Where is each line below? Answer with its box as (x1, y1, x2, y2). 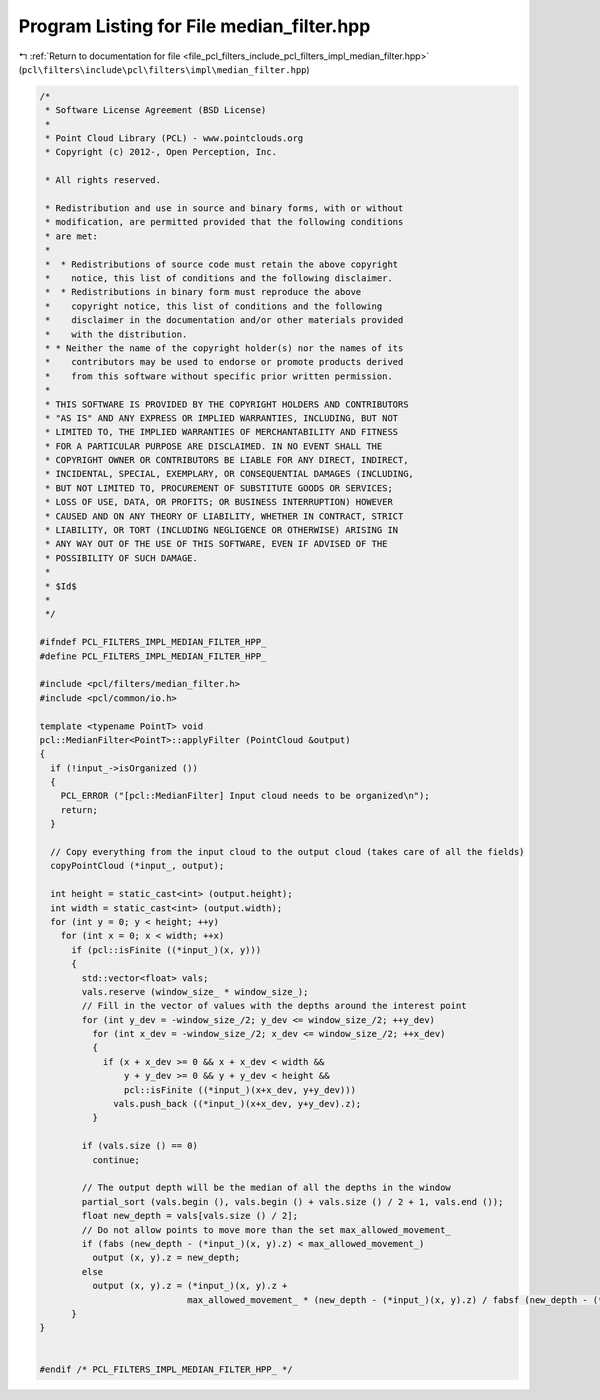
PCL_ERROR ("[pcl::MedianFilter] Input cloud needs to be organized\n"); (60, 790, 430, 802)
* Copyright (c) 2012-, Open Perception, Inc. (45, 146, 277, 158)
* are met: (45, 230, 99, 242)
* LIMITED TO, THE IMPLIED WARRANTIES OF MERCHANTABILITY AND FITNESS (45, 426, 399, 438)
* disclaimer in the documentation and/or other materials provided (45, 315, 404, 326)
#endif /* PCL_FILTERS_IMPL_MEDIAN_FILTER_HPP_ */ (39, 1364, 294, 1375)
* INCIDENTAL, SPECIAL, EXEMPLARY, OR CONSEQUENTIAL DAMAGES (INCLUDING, (45, 468, 415, 480)
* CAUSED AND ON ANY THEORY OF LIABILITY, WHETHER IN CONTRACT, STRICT (45, 510, 404, 522)
